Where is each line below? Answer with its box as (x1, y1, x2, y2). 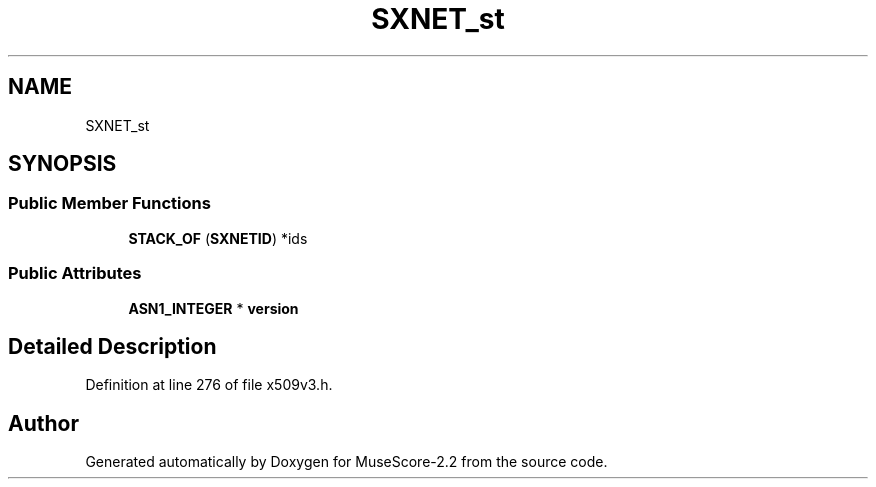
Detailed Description (8, 333, 217, 359)
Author (8, 410, 79, 436)
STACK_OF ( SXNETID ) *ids (128, 229, 308, 247)
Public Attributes (8, 263, 142, 284)
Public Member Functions (8, 193, 211, 214)
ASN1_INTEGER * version (128, 299, 299, 317)
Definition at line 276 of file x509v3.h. (85, 376, 333, 394)
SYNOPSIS (8, 151, 117, 177)
